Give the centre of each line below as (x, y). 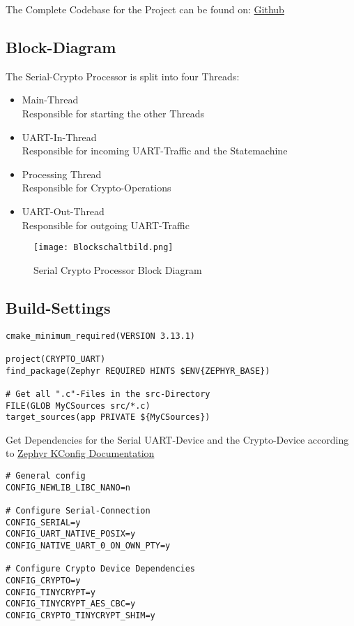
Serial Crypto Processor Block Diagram (118, 269)
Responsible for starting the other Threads (113, 113)
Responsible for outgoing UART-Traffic (106, 225)
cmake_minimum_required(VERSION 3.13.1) (101, 336)
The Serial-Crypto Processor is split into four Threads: (123, 76)
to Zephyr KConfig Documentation (80, 453)
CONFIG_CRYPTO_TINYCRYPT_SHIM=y (80, 615)
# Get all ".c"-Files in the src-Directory (108, 394)
